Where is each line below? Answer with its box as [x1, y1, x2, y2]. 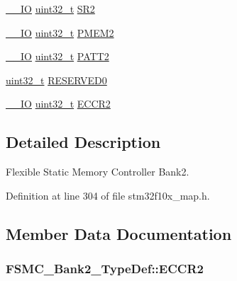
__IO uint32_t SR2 [6, 1, 95, 16]
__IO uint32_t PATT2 [6, 49, 109, 64]
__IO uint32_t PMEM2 [6, 25, 114, 40]
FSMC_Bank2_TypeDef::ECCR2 [6, 260, 204, 277]
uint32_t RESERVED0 [6, 72, 107, 87]
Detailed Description [6, 131, 161, 153]
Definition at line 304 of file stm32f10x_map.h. [6, 188, 210, 202]
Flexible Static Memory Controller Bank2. [6, 164, 189, 179]
